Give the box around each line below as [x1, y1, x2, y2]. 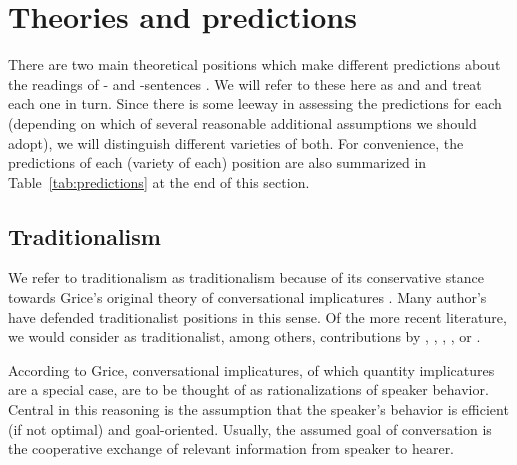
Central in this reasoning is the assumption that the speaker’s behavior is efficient [8, 399, 509, 420]
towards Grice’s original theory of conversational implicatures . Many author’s [8, 287, 487, 308]
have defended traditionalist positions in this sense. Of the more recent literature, [8, 306, 507, 327]
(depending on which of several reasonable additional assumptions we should [8, 112, 477, 133]
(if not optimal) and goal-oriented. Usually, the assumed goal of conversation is [8, 418, 492, 439]
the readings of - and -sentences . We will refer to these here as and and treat [8, 73, 482, 94]
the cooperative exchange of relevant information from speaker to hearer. [8, 438, 455, 459]
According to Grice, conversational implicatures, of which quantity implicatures [8, 359, 495, 380]
